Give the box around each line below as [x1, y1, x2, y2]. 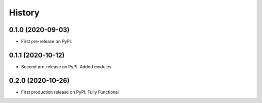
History [9, 7, 40, 18]
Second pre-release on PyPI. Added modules [21, 63, 112, 70]
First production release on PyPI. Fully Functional [21, 89, 119, 95]
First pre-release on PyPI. [21, 39, 72, 44]
